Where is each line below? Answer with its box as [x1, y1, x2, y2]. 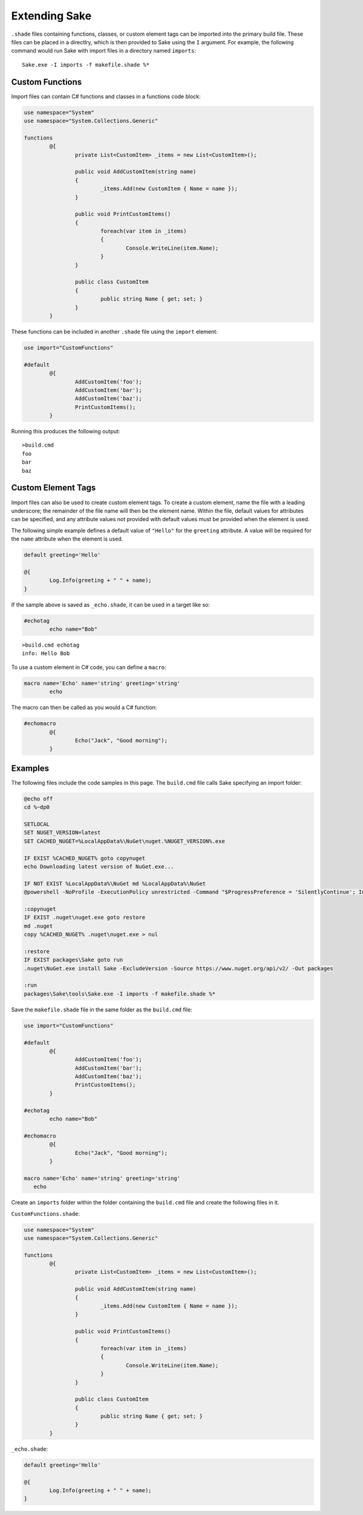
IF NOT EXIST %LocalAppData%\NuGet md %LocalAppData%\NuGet [24, 880, 206, 887]
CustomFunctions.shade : [11, 1210, 80, 1217]
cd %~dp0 [24, 804, 50, 811]
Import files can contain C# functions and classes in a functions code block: [11, 93, 201, 100]
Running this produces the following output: [11, 428, 120, 435]
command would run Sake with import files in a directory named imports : [11, 47, 196, 55]
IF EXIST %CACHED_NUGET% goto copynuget [24, 854, 145, 862]
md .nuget [24, 922, 53, 930]
